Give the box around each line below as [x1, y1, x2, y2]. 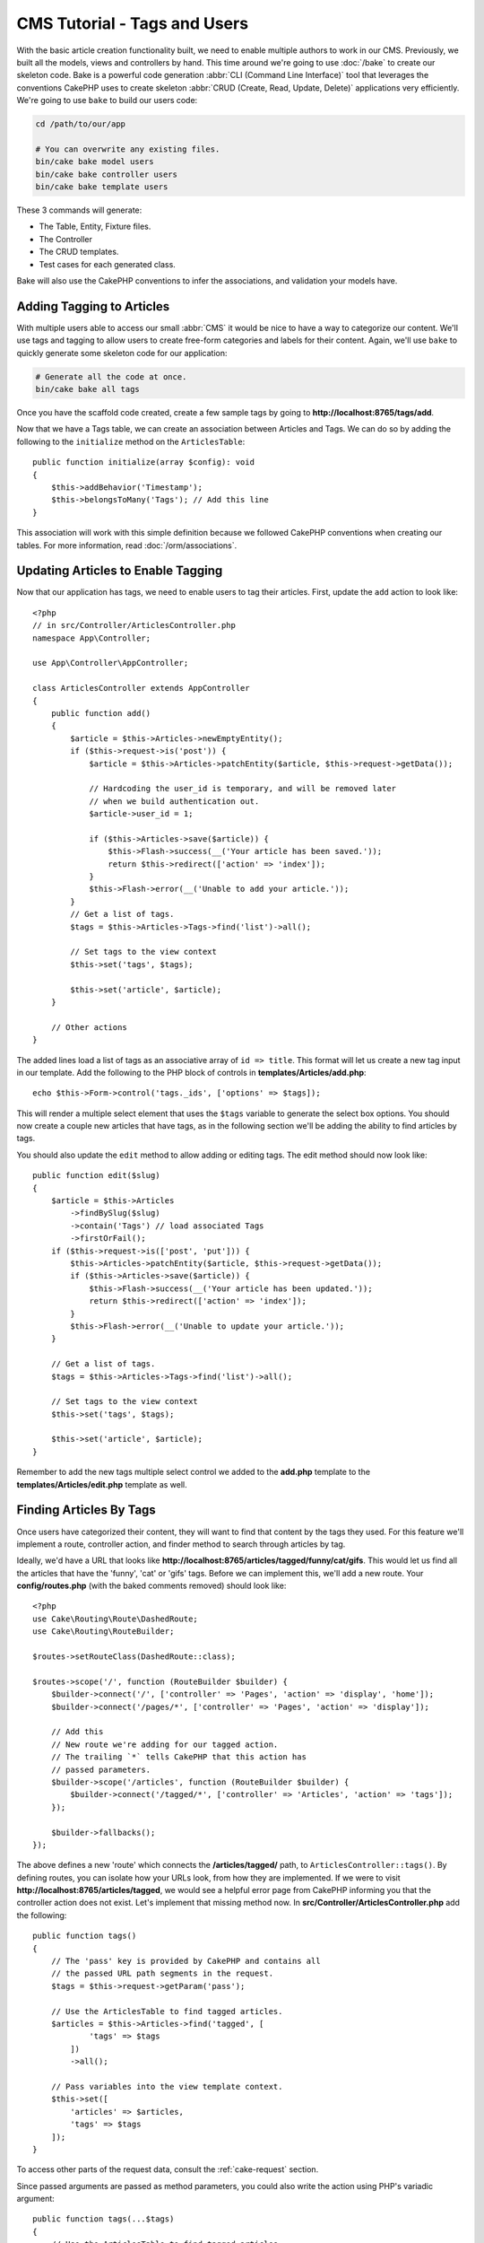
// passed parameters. [50, 1764, 151, 1775]
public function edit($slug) [32, 1171, 160, 1181]
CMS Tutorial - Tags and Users [16, 13, 249, 33]
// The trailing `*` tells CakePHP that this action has [50, 1752, 307, 1762]
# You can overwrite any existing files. [35, 144, 220, 154]
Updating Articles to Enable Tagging [16, 563, 223, 579]
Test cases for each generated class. [39, 258, 177, 269]
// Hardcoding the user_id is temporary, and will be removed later [89, 783, 397, 794]
